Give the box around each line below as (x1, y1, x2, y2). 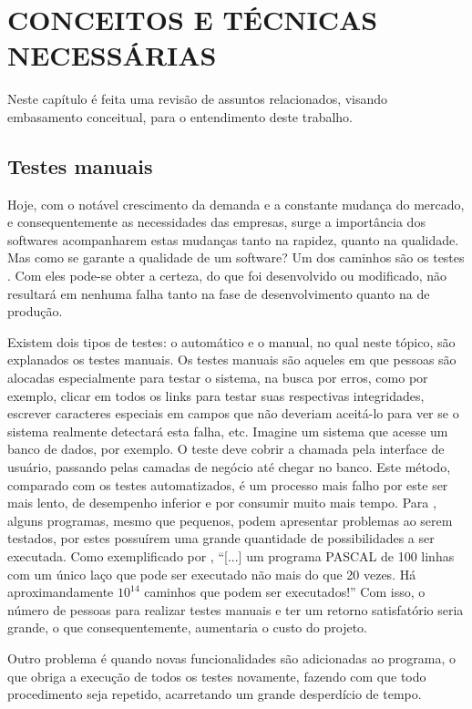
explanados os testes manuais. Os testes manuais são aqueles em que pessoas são (7, 350, 457, 369)
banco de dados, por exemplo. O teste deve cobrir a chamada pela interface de (7, 439, 445, 458)
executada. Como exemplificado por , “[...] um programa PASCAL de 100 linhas (7, 546, 455, 565)
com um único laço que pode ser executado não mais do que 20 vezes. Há (7, 564, 416, 583)
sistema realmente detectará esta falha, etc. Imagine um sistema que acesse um (7, 421, 448, 440)
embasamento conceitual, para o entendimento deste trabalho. (7, 107, 353, 126)
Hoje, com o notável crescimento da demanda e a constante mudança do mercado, (7, 194, 465, 213)
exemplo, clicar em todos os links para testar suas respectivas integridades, (7, 385, 425, 405)
